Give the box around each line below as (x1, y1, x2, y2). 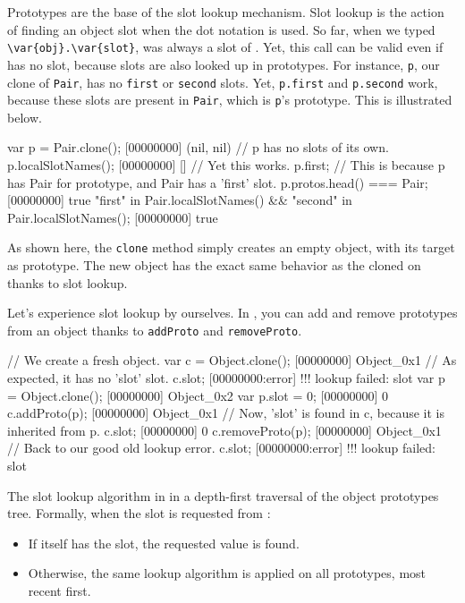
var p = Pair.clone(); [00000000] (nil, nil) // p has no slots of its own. (7, 138, 389, 157)
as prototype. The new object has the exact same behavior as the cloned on (7, 256, 421, 275)
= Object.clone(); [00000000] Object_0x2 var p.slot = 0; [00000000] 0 (7, 386, 388, 404)
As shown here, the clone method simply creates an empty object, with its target (7, 238, 455, 257)
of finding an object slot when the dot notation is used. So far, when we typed (7, 20, 435, 38)
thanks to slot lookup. (7, 273, 128, 292)
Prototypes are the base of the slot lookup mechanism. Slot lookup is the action (7, 3, 444, 21)
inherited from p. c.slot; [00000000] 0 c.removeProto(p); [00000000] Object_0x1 (7, 420, 442, 439)
